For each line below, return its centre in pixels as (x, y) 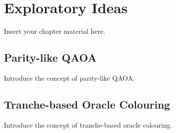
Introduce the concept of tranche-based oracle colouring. (88, 124)
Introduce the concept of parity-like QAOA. (69, 78)
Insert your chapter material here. (55, 31)
